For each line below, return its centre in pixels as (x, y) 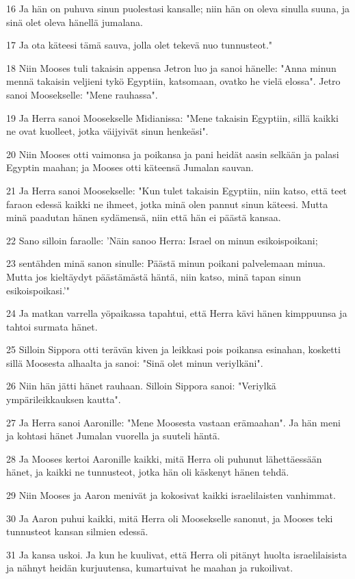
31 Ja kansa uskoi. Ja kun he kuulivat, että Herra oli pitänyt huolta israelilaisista (176, 554)
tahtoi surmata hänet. (52, 326)
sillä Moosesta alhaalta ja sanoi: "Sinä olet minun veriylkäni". (135, 362)
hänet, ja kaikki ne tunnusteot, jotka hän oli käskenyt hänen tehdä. (148, 472)
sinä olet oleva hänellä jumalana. (75, 22)
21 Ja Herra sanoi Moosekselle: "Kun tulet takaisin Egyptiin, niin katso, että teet (177, 190)
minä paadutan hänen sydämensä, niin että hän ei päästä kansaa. (144, 217)
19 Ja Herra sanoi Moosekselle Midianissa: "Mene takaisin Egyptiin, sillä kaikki (172, 117)
